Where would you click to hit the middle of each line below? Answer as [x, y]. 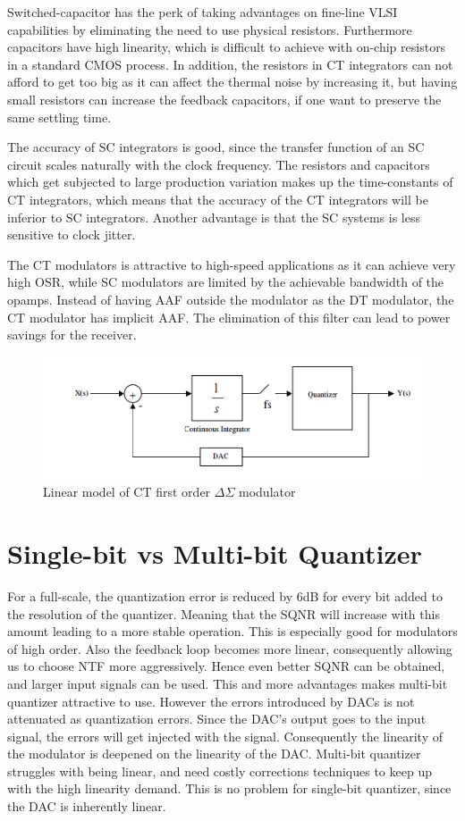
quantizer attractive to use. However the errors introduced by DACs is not [211, 701]
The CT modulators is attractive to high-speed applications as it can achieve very [232, 264]
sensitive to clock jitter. [72, 235]
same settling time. [59, 117]
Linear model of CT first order [127, 492]
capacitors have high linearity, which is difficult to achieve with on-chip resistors [227, 47]
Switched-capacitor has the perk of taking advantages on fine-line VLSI [203, 12]
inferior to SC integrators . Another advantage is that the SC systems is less [214, 217]
